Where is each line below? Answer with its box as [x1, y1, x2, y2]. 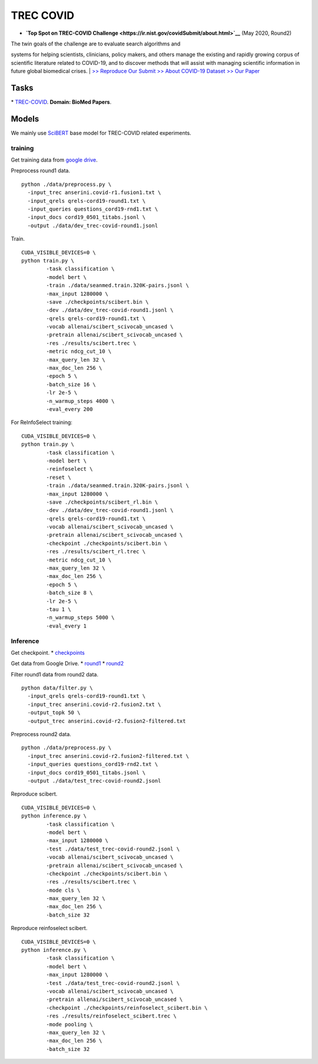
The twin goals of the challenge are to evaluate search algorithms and [11, 40, 181, 47]
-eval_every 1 [46, 622, 87, 629]
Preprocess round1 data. [11, 167, 71, 174]
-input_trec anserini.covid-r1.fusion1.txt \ [27, 189, 161, 196]
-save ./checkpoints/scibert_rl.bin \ [46, 498, 158, 505]
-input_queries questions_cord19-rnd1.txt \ [27, 206, 158, 212]
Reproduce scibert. [11, 790, 58, 797]
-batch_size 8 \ [46, 590, 93, 596]
